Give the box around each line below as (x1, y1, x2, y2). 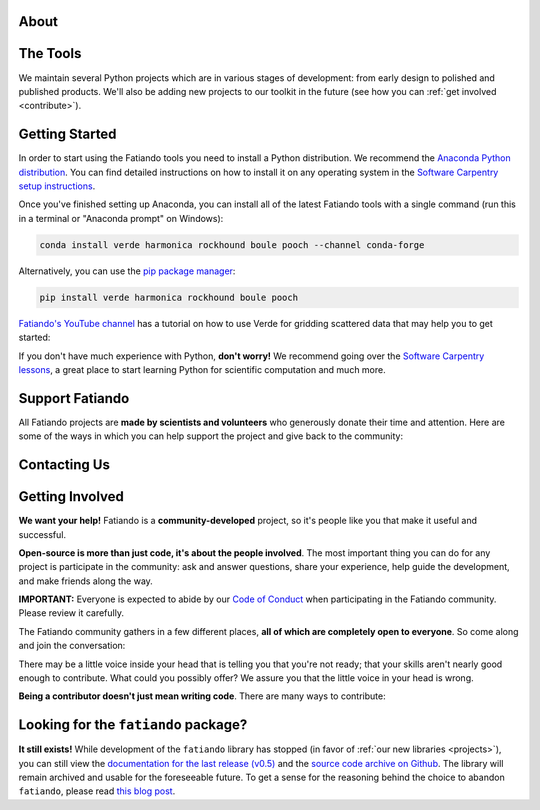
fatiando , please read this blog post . (18, 785, 176, 797)
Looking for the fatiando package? (18, 716, 248, 734)
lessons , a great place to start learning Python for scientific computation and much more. (18, 363, 386, 375)
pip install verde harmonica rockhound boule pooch (39, 291, 299, 303)
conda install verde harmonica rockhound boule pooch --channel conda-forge (39, 239, 425, 250)
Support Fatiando (18, 390, 130, 407)
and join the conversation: (18, 640, 126, 652)
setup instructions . (18, 180, 96, 192)
